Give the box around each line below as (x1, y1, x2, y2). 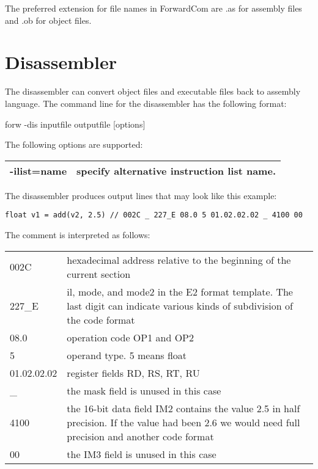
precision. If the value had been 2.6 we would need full (67, 415, 300, 429)
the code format (67, 312, 135, 327)
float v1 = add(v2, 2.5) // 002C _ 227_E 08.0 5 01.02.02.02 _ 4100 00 (5, 211, 303, 220)
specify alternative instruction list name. (76, 163, 276, 178)
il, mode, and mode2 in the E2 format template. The (67, 284, 293, 299)
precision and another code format (67, 429, 214, 443)
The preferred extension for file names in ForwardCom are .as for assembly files (5, 2, 302, 14)
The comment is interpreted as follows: (5, 228, 150, 241)
